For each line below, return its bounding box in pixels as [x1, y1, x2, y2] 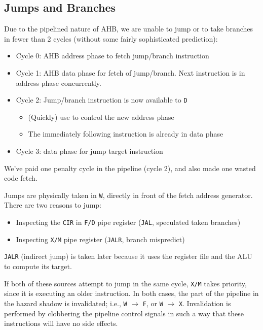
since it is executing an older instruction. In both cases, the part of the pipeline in [4, 288, 259, 299]
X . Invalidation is [178, 298, 231, 308]
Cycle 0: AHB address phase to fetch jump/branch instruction [16, 50, 209, 61]
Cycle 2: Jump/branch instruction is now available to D [16, 94, 187, 105]
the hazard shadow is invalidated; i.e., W [4, 298, 127, 308]
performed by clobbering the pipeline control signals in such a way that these [4, 308, 244, 318]
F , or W [142, 298, 163, 308]
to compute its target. [4, 261, 72, 272]
